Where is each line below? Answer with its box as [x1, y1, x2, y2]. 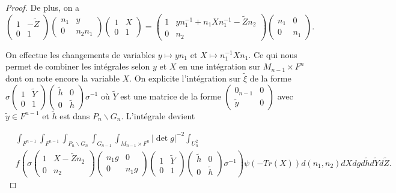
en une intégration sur [179, 60, 261, 73]
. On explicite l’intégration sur [129, 71, 241, 84]
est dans [59, 109, 90, 122]
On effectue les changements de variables [5, 48, 156, 61]
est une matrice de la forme [120, 89, 221, 102]
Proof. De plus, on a [5, 1, 80, 13]
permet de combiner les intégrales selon [5, 60, 150, 73]
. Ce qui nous [248, 48, 297, 61]
